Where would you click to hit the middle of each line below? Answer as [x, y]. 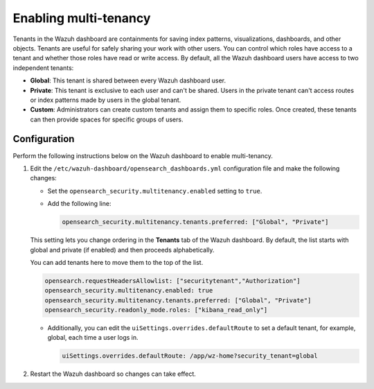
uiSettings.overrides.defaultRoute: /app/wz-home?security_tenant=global [190, 356]
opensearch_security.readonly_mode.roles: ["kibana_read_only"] [156, 310]
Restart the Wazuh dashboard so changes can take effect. [113, 374]
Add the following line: [79, 204]
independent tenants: [43, 68]
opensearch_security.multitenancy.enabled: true [129, 291]
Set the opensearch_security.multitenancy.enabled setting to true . [155, 191]
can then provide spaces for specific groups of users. [107, 119]
